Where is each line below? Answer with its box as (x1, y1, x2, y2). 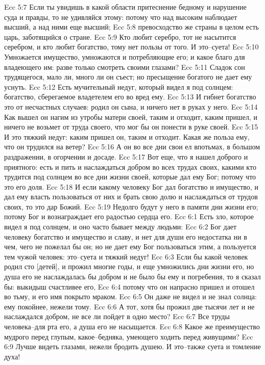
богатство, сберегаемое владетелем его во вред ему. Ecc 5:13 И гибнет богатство (4, 91, 256, 102)
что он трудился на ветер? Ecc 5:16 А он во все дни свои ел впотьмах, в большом (4, 141, 260, 152)
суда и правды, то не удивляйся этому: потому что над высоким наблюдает (4, 11, 237, 22)
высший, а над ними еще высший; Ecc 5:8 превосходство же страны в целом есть (4, 21, 259, 32)
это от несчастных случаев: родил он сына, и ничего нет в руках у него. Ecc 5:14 (4, 101, 258, 112)
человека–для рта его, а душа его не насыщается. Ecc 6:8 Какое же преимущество (4, 321, 260, 331)
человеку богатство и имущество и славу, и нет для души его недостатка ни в (4, 231, 247, 242)
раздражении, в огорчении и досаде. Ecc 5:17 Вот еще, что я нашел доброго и (4, 151, 248, 162)
